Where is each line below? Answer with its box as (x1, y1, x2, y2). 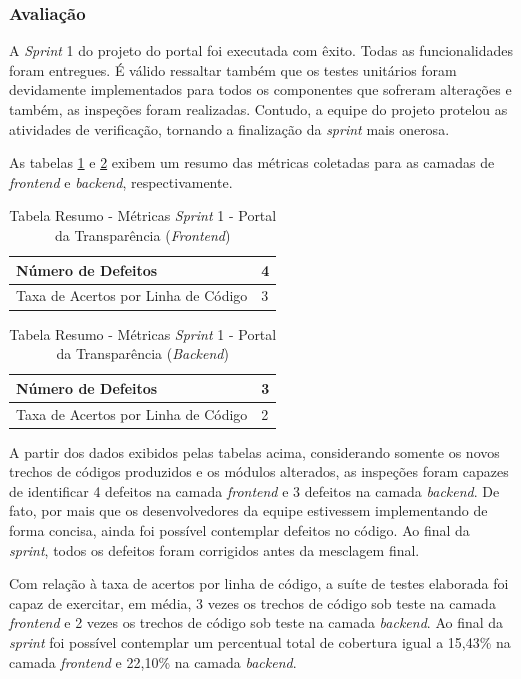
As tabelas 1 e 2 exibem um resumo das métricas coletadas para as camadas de (9, 152, 495, 173)
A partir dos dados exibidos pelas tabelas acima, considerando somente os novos (9, 441, 500, 462)
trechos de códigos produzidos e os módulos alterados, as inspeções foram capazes (9, 461, 509, 482)
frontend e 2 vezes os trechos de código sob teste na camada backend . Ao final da (9, 612, 504, 633)
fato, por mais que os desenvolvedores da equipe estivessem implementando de (9, 500, 488, 521)
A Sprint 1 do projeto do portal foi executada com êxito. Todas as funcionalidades (9, 40, 513, 61)
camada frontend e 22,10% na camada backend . (9, 651, 297, 672)
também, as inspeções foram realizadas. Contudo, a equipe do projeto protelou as (9, 99, 508, 119)
